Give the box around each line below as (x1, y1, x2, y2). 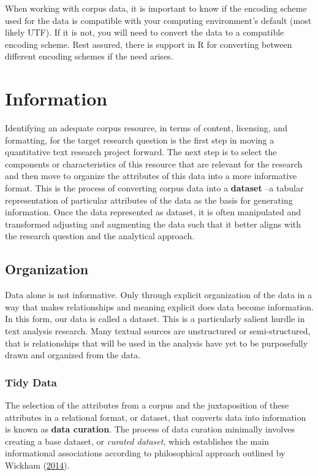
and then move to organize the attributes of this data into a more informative (5, 169, 297, 182)
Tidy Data (5, 374, 57, 390)
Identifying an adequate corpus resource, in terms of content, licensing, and (5, 121, 287, 134)
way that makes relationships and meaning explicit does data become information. (5, 300, 314, 313)
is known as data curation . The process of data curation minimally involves (5, 423, 295, 436)
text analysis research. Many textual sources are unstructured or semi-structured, (5, 324, 311, 337)
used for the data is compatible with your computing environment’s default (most (5, 13, 312, 26)
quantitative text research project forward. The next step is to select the (5, 145, 277, 158)
